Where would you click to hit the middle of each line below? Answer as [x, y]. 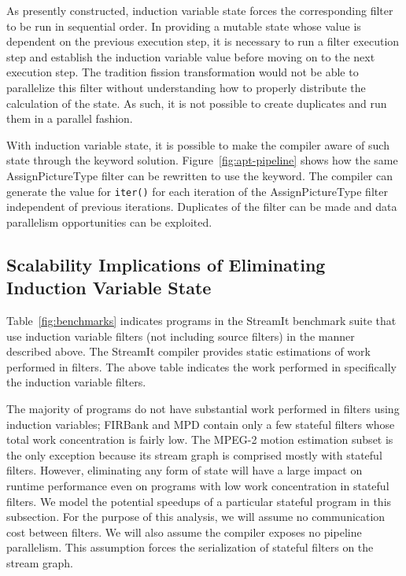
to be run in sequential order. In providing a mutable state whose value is [184, 26]
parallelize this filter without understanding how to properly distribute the [186, 87]
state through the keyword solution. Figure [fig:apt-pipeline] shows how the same [202, 160]
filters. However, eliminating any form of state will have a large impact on [185, 470]
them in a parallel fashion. [70, 118]
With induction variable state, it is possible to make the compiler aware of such [198, 144]
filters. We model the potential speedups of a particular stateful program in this [199, 501]
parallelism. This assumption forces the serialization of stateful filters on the [190, 547]
